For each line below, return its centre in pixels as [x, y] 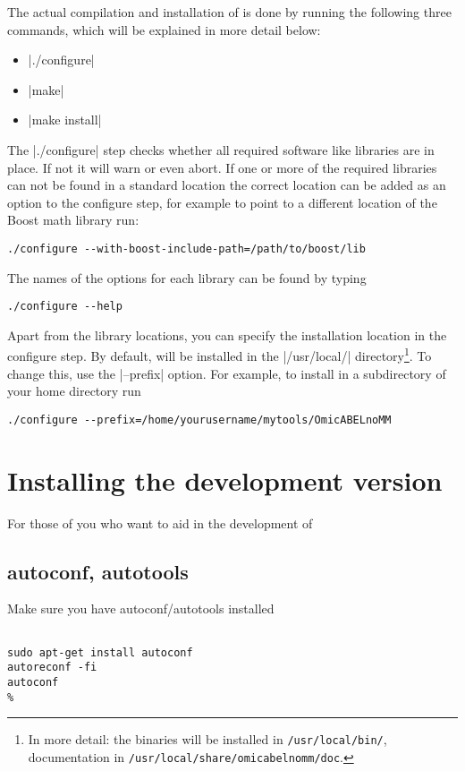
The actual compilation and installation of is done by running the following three [229, 12]
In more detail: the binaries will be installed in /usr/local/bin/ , [207, 739]
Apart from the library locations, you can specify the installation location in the [227, 334]
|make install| [65, 120]
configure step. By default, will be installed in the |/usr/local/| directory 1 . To [220, 355]
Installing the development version [225, 480]
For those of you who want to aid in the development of [160, 523]
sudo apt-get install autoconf [100, 652]
